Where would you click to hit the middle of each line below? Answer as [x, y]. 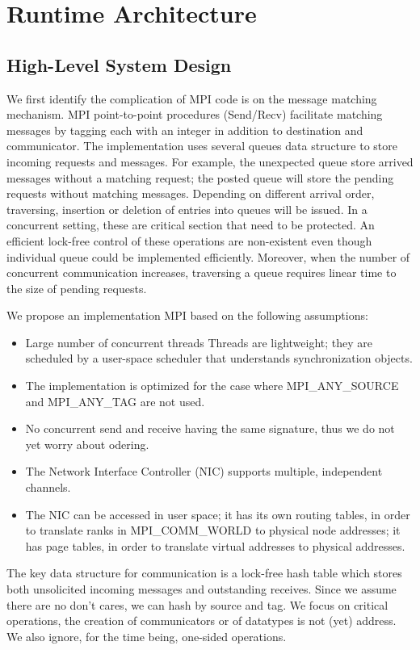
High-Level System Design [119, 64]
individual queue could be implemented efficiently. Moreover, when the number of [208, 256]
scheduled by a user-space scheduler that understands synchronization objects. [219, 358]
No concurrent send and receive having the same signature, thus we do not [210, 428]
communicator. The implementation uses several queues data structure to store [202, 146]
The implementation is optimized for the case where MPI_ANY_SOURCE [212, 386]
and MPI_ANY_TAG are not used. [115, 401]
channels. [48, 487]
